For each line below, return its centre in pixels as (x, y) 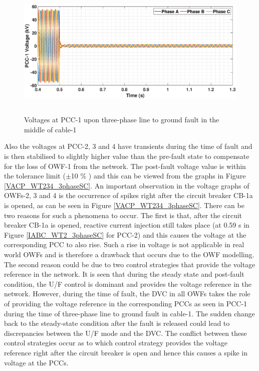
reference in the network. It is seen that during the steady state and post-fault (124, 274)
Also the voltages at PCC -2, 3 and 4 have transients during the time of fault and (128, 146)
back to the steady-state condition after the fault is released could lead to (117, 323)
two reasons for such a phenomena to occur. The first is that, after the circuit (123, 215)
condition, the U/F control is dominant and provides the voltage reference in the (128, 284)
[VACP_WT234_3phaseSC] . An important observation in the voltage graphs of (127, 185)
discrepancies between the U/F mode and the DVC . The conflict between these (125, 333)
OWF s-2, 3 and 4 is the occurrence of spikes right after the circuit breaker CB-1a (128, 195)
